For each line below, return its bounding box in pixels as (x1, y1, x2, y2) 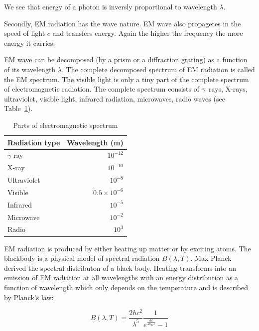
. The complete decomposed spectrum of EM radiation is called (61, 64, 255, 74)
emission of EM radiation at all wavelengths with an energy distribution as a (4, 272, 239, 283)
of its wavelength (4, 64, 56, 74)
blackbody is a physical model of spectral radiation (4, 253, 160, 263)
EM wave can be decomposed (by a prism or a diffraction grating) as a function (4, 54, 248, 65)
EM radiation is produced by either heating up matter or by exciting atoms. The (4, 243, 251, 253)
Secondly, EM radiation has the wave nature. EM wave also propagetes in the (4, 18, 241, 28)
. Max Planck (190, 253, 232, 263)
